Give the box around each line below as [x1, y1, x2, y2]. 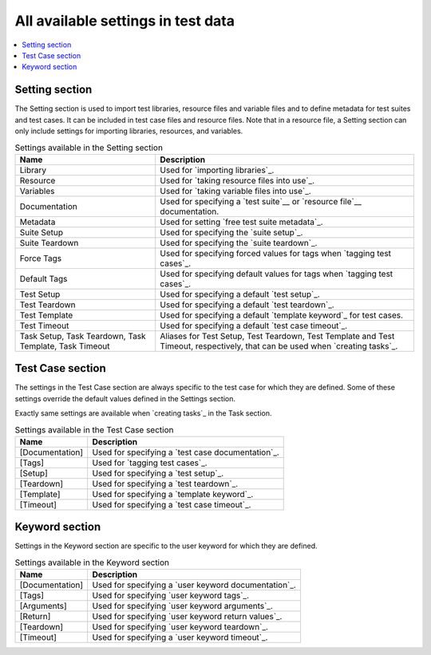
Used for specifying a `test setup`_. [92, 468, 224, 479]
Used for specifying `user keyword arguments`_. [92, 601, 273, 612]
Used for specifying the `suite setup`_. [160, 227, 303, 238]
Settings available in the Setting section [14, 142, 164, 153]
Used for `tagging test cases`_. [92, 457, 208, 468]
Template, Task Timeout [19, 340, 111, 351]
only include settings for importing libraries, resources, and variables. [14, 126, 243, 136]
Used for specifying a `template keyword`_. [92, 488, 254, 499]
